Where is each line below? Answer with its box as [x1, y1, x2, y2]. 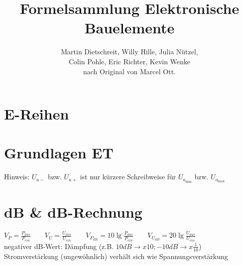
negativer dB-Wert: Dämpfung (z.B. [4, 241, 114, 251]
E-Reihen [4, 104, 69, 124]
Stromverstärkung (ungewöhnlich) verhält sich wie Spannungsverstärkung [4, 251, 228, 261]
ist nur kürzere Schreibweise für [80, 171, 176, 182]
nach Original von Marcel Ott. [83, 66, 176, 76]
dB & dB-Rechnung [4, 201, 142, 222]
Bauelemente [84, 17, 175, 38]
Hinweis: [4, 171, 30, 182]
